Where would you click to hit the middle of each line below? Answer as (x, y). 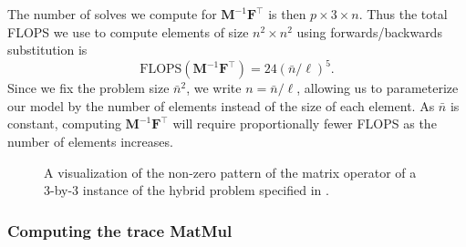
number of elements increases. (90, 142)
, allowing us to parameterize (378, 88)
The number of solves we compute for (112, 14)
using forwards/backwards (369, 31)
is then (287, 14)
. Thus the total (403, 14)
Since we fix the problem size (88, 88)
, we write (214, 88)
